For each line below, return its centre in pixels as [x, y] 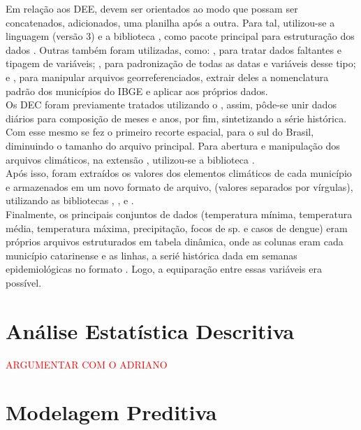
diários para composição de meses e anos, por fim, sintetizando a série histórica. [176, 118]
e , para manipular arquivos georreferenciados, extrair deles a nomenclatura [167, 77]
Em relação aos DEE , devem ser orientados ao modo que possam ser [152, 8]
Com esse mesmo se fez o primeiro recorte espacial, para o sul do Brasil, [160, 132]
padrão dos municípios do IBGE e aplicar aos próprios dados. [137, 91]
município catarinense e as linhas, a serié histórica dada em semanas [152, 255]
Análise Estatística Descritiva [150, 330]
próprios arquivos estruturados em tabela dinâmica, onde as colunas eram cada [175, 242]
